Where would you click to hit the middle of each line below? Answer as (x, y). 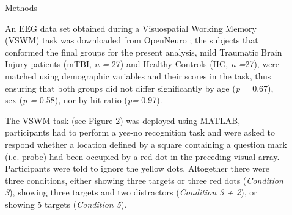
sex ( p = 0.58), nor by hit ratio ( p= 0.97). (84, 100)
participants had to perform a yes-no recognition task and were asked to (140, 132)
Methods (21, 7)
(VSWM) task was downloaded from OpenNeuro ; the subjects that (132, 40)
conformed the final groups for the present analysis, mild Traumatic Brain (144, 52)
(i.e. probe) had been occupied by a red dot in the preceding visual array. (142, 156)
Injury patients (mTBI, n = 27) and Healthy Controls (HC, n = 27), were (142, 64)
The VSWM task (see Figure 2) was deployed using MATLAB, (123, 120)
